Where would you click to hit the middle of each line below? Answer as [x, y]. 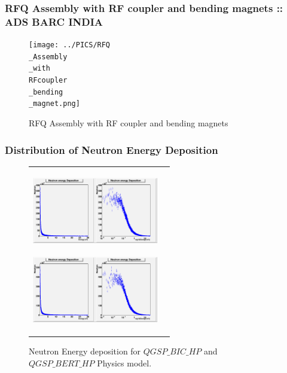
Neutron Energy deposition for [85, 351]
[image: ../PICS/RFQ [70, 45]
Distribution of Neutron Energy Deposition [112, 149]
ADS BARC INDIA [54, 21]
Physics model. [124, 363]
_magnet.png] [54, 104]
